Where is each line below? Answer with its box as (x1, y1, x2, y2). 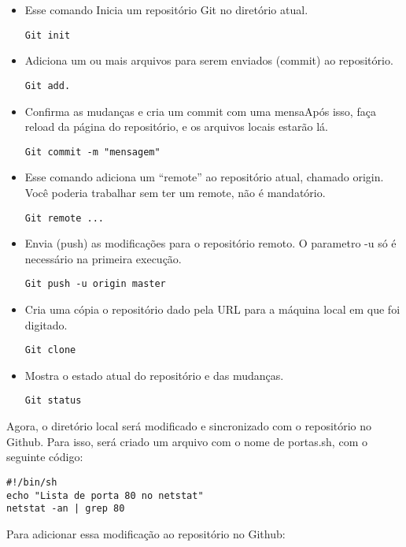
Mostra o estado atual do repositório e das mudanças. (24, 367, 284, 383)
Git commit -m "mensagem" (24, 146, 161, 158)
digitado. (24, 316, 68, 333)
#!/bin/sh (6, 476, 57, 488)
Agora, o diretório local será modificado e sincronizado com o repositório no (6, 418, 372, 434)
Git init (24, 29, 71, 41)
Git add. (24, 80, 71, 91)
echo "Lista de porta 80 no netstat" (6, 489, 204, 501)
